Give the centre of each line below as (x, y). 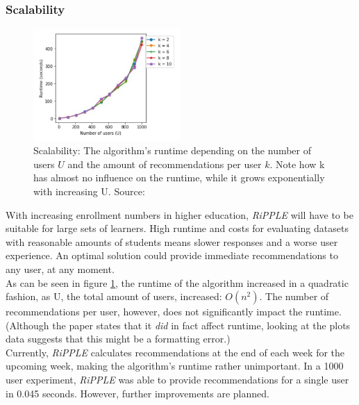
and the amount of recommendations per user (165, 164)
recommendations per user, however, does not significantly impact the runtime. (174, 312)
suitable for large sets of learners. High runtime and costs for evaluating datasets (177, 228)
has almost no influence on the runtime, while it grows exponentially (179, 177)
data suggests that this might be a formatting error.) (118, 339)
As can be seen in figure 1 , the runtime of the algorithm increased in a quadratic (177, 282)
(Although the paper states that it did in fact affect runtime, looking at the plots (178, 325)
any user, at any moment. (60, 268)
